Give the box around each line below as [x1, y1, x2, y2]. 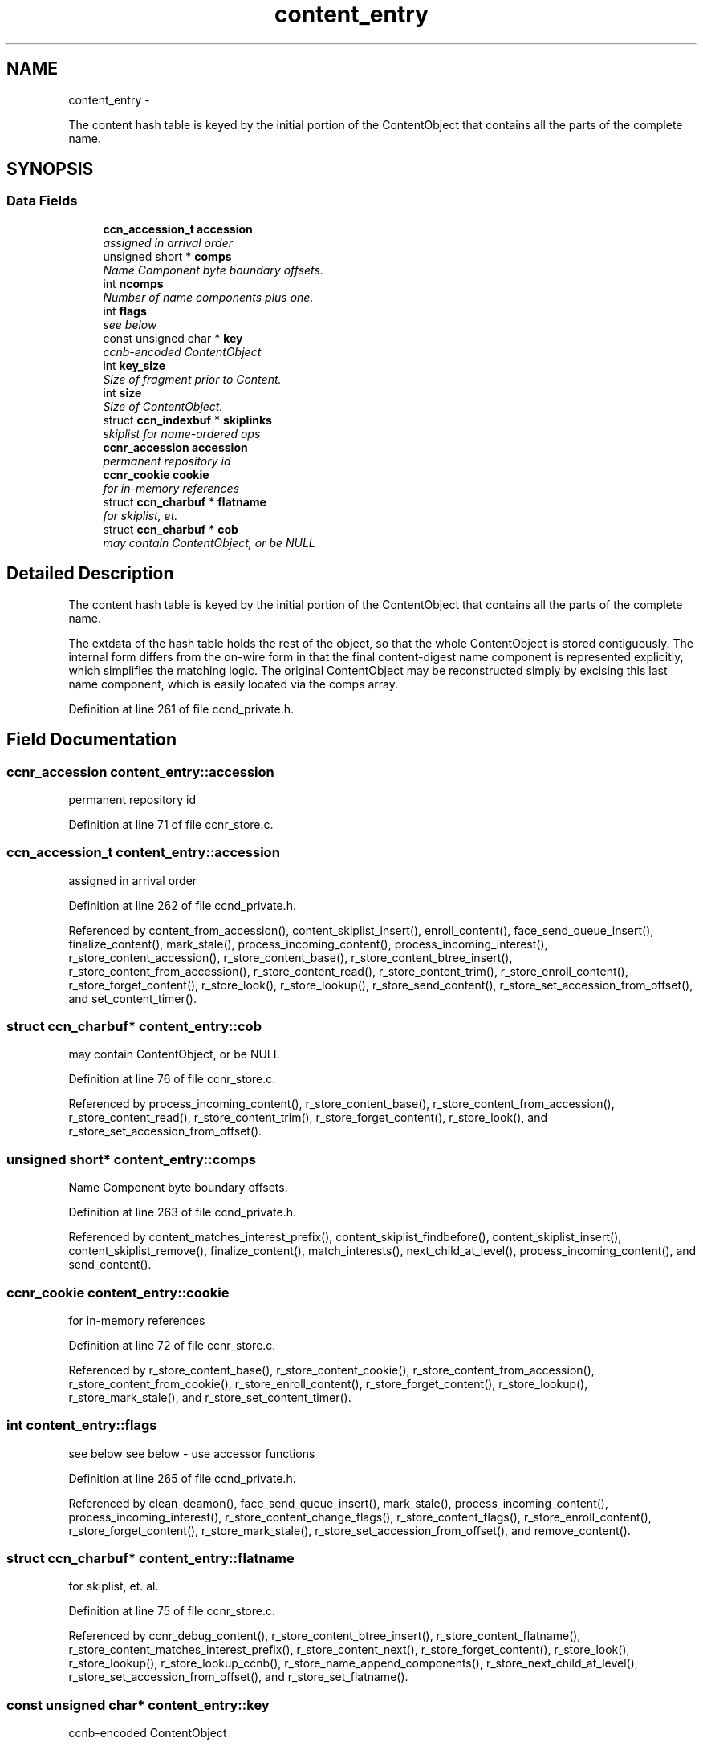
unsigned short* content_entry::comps [6, 1151, 256, 1167]
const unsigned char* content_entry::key [6, 1696, 270, 1713]
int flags [103, 303, 147, 318]
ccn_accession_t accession [103, 221, 253, 236]
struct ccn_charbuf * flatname [103, 494, 266, 509]
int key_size [103, 358, 166, 372]
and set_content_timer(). [68, 991, 197, 1005]
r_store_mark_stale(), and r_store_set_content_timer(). [68, 1390, 351, 1404]
